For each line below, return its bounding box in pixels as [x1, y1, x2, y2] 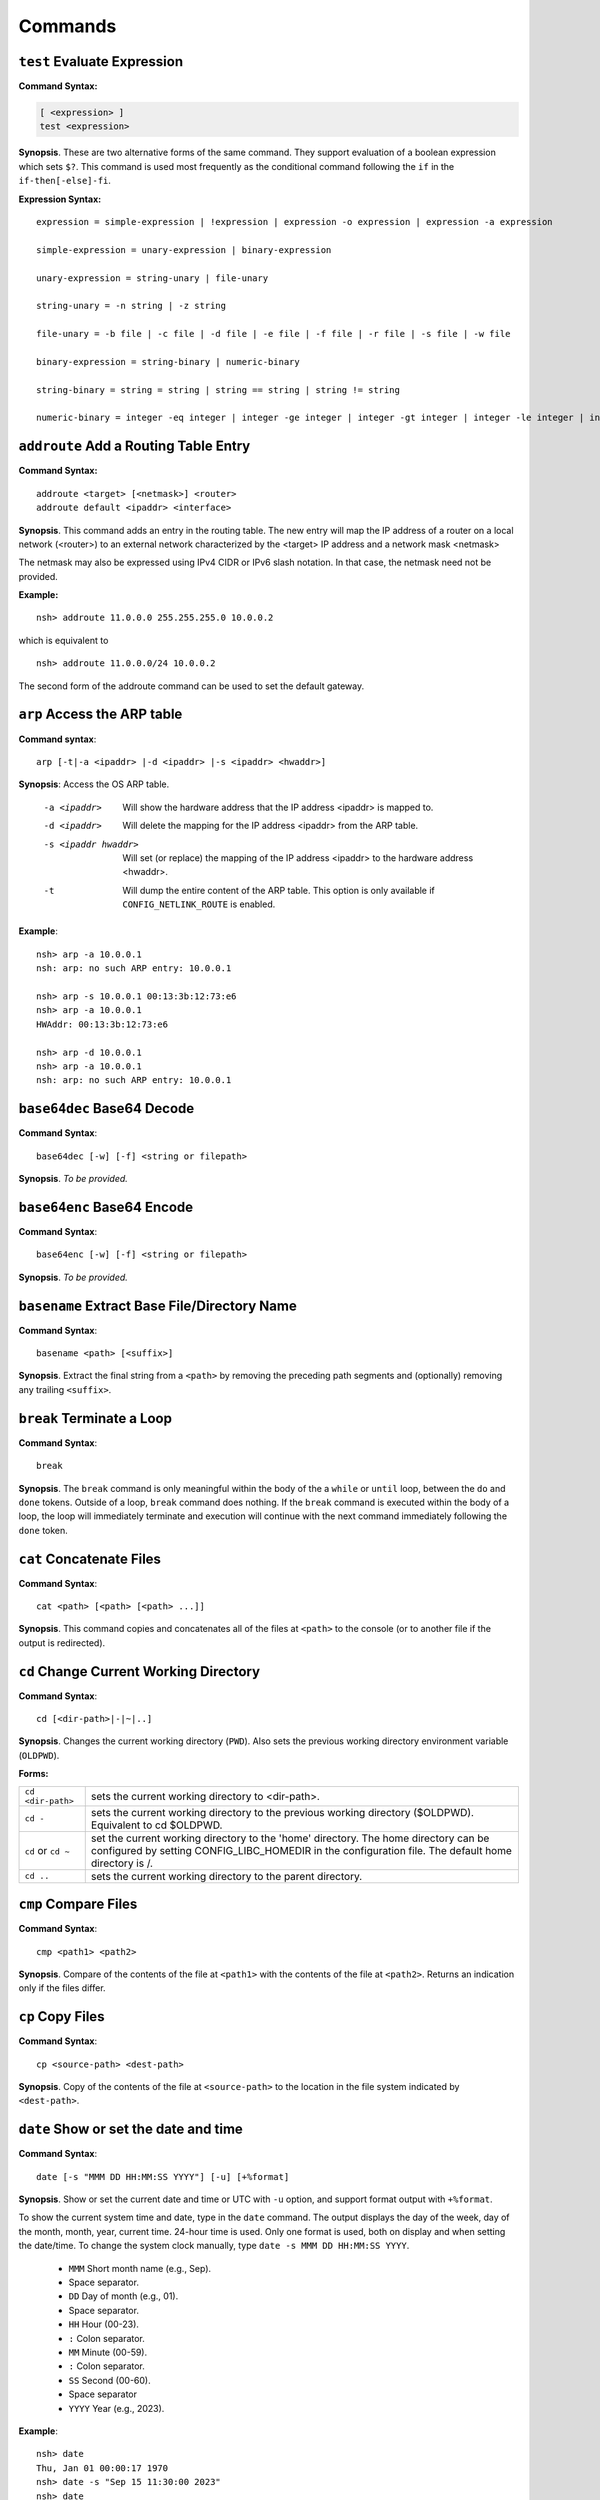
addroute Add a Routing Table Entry [18, 438, 251, 455]
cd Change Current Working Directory [18, 1663, 260, 1680]
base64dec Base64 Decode [18, 1100, 195, 1117]
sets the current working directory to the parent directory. [90, 1869, 363, 1883]
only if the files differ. [18, 1982, 106, 1994]
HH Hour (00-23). [68, 2318, 140, 2330]
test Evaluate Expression [18, 53, 184, 70]
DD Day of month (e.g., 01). [68, 2290, 179, 2302]
